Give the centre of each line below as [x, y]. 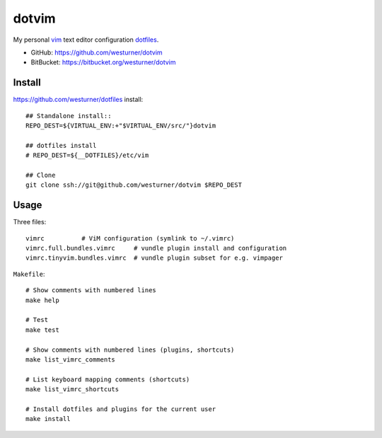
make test [42, 330]
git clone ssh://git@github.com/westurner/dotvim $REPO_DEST [134, 185]
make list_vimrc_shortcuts [73, 390]
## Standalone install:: [69, 116]
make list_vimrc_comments [71, 359]
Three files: [30, 222]
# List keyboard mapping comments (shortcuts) [108, 379]
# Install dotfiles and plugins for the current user [121, 409]
